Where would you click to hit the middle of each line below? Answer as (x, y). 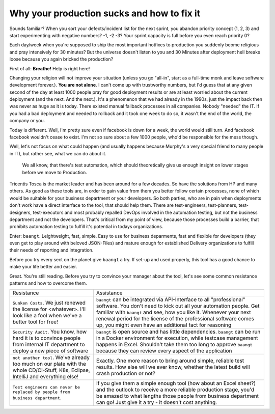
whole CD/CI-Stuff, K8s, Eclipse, (51, 370)
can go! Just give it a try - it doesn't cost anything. (157, 402)
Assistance (109, 293)
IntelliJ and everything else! (46, 377)
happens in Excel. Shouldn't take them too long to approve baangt (174, 345)
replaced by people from (41, 392)
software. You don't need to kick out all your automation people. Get (178, 306)
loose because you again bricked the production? (61, 59)
